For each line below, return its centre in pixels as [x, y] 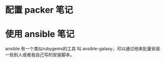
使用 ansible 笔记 [40, 34]
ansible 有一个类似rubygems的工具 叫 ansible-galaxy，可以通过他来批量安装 [83, 49]
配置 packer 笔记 [39, 10]
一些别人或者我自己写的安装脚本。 [40, 55]
